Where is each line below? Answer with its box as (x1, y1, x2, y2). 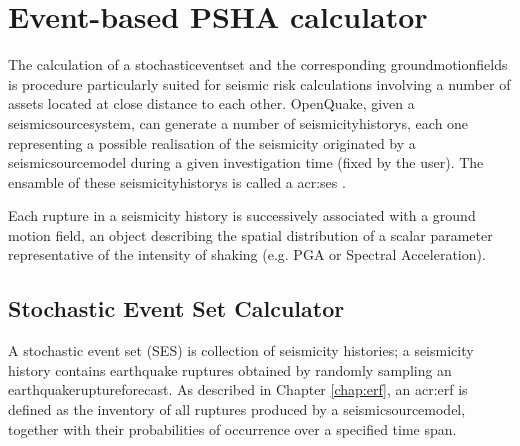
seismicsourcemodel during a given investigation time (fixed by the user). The (8, 152, 484, 173)
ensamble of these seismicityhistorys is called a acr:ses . (8, 171, 346, 192)
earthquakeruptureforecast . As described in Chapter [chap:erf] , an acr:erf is (8, 379, 468, 400)
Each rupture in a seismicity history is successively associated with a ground (8, 205, 476, 226)
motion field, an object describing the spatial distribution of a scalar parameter (8, 224, 493, 245)
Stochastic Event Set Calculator (8, 293, 345, 324)
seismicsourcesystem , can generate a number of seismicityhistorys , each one (8, 112, 469, 133)
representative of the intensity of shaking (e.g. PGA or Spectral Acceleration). (8, 244, 486, 265)
